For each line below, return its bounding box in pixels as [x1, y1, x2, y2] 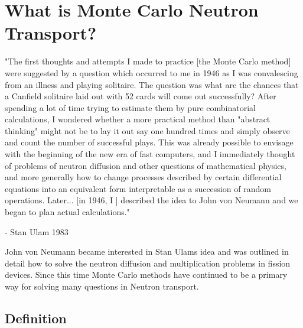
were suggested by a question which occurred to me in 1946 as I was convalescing [5, 66, 298, 79]
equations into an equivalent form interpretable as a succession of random [5, 182, 271, 194]
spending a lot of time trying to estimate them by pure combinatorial [5, 101, 256, 113]
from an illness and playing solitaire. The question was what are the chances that [5, 78, 299, 90]
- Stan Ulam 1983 [5, 225, 69, 238]
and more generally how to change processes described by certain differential [5, 171, 282, 183]
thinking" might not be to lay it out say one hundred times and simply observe [5, 124, 290, 137]
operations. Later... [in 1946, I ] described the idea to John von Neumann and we [5, 194, 298, 206]
